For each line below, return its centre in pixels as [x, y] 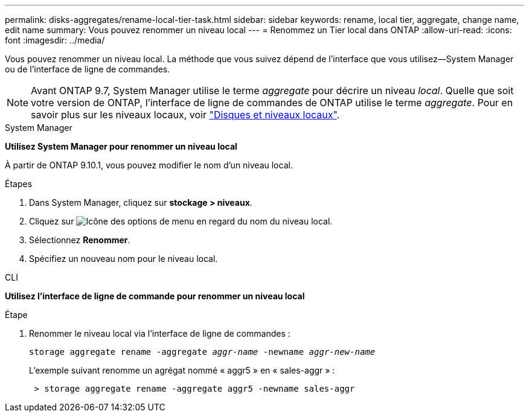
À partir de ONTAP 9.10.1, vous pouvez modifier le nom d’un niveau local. [149, 165]
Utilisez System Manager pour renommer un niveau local [121, 146]
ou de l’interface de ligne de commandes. [88, 69]
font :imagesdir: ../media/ [55, 40]
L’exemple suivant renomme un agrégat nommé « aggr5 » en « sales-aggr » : [182, 370]
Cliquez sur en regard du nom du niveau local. [181, 221]
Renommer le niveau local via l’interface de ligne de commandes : [160, 333]
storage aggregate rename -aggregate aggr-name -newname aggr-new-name [202, 352]
